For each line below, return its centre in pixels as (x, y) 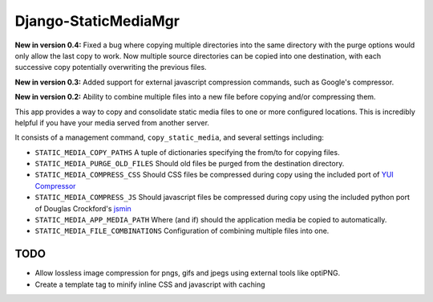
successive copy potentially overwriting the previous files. (111, 67)
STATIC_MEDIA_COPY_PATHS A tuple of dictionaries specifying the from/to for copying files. (187, 152)
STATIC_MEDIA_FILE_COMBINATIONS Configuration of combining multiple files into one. (182, 231)
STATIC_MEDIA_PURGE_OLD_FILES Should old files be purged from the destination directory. (190, 164)
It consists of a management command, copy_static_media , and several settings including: (170, 137)
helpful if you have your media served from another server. (112, 122)
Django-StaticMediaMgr (97, 21)
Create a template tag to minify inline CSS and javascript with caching (150, 284)
